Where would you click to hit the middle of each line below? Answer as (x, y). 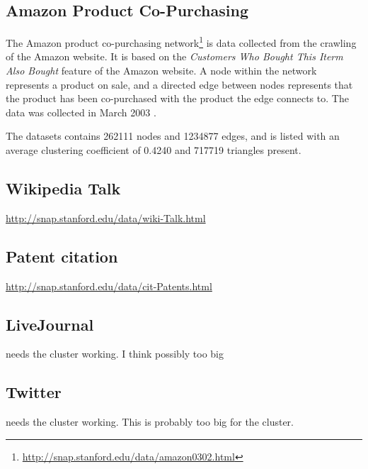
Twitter (34, 392)
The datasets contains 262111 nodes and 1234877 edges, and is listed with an (173, 136)
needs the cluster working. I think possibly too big (115, 354)
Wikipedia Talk (63, 188)
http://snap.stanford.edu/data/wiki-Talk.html (106, 217)
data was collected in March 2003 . (81, 112)
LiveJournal (50, 324)
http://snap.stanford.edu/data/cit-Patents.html (109, 286)
